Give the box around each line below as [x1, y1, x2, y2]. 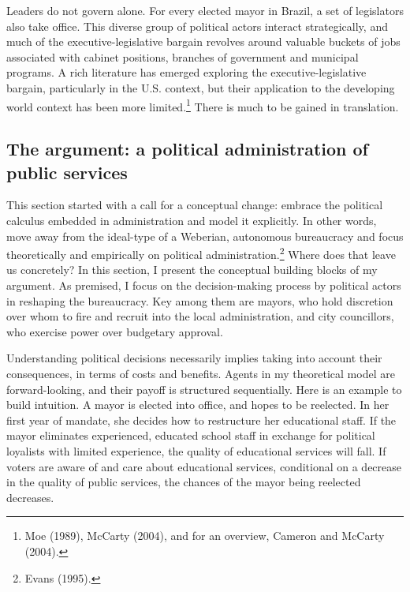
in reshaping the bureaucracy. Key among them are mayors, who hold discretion [6, 292, 393, 309]
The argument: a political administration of [6, 137, 368, 161]
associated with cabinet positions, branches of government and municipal [6, 48, 359, 65]
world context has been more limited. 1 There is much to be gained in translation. [6, 96, 399, 114]
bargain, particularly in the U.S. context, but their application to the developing [6, 79, 395, 96]
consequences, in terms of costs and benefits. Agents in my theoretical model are [6, 365, 395, 381]
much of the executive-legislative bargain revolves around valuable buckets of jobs [6, 33, 401, 50]
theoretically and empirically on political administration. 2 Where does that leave [6, 244, 396, 262]
